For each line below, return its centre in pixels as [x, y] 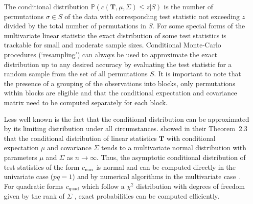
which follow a [103, 186]
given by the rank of [34, 196]
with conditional [191, 138]
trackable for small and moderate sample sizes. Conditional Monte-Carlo [113, 45]
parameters [21, 157]
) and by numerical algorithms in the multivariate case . [156, 176]
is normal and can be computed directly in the [166, 167]
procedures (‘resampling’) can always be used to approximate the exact [111, 54]
